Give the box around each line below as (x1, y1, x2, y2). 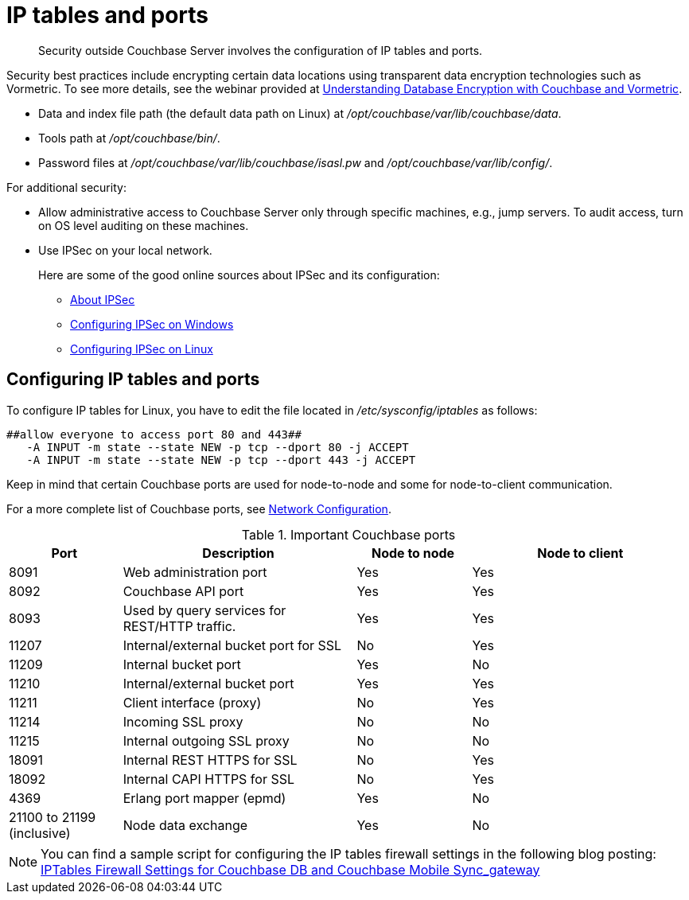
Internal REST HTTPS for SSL (123, 751, 298, 768)
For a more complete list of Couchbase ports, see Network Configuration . (6, 501, 391, 516)
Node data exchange (123, 816, 248, 833)
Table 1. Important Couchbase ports (241, 526, 456, 543)
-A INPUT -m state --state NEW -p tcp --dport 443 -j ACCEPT (26, 453, 416, 466)
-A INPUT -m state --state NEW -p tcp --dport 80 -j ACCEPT (26, 440, 409, 454)
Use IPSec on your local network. (38, 243, 212, 257)
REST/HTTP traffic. (123, 618, 236, 634)
